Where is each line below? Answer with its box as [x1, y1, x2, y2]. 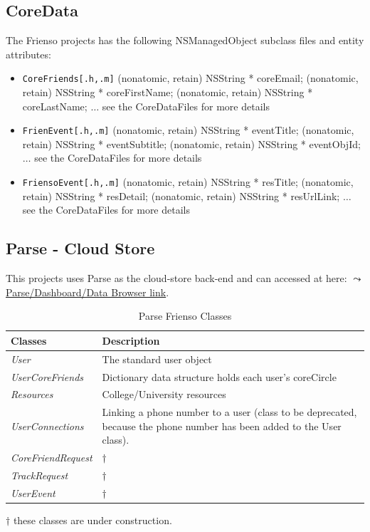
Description [102, 333, 160, 348]
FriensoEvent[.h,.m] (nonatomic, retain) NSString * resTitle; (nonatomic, [22, 174, 354, 189]
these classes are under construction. [13, 513, 172, 528]
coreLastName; [22, 98, 88, 113]
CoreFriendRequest [11, 450, 92, 465]
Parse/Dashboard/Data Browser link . [6, 284, 169, 299]
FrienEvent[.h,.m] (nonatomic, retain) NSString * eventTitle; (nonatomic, [22, 122, 354, 137]
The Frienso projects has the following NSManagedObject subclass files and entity [6, 33, 364, 48]
